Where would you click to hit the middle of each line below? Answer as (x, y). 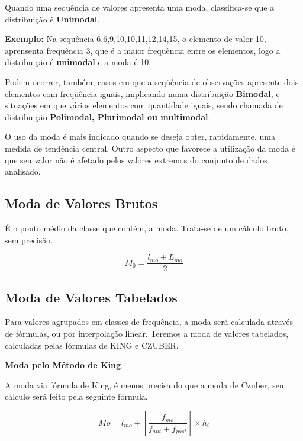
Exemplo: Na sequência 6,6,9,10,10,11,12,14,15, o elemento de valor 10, (136, 39)
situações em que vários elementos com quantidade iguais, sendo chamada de (144, 105)
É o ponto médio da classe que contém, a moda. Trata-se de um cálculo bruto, (147, 228)
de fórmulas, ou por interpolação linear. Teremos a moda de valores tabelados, (147, 333)
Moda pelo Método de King (63, 365)
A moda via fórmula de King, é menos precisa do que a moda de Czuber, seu (144, 384)
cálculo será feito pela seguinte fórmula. (76, 396)
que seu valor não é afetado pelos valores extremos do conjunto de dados (136, 160)
